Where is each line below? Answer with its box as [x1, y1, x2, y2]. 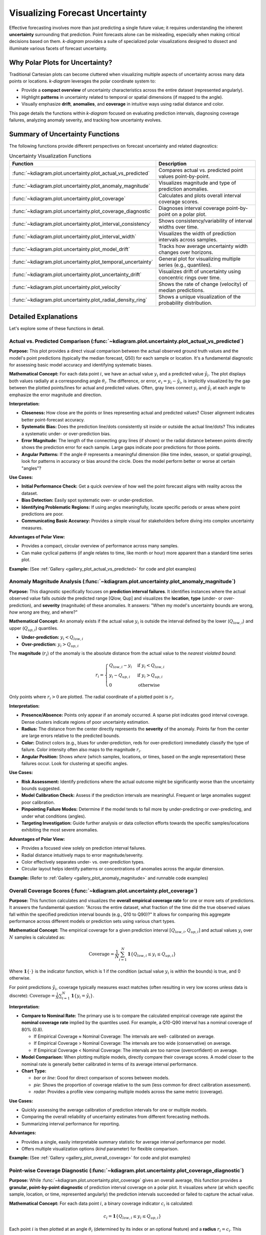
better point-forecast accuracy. [21, 416, 85, 422]
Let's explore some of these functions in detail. [9, 326, 104, 331]
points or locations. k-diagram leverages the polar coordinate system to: [9, 78, 156, 84]
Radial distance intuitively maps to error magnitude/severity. [21, 852, 144, 858]
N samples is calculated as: [9, 934, 66, 940]
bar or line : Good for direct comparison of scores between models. [33, 1075, 170, 1081]
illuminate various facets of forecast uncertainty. [9, 45, 108, 51]
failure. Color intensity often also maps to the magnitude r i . [21, 746, 141, 753]
